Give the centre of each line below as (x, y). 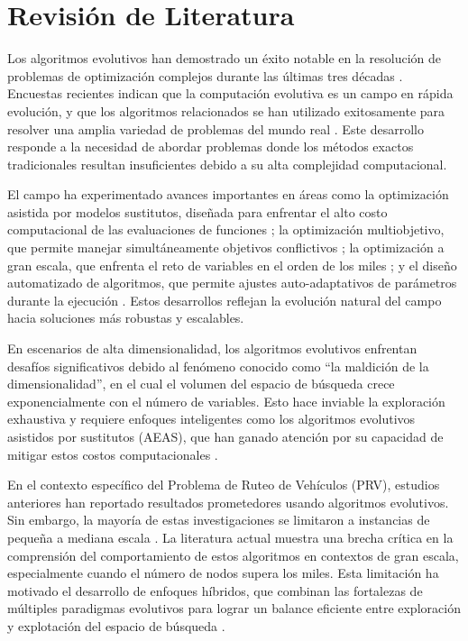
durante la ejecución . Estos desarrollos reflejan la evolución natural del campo (225, 300)
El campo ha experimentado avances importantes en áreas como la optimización (228, 194)
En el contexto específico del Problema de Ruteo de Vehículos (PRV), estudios (224, 485)
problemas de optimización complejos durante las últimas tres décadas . (205, 75)
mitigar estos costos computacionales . (113, 454)
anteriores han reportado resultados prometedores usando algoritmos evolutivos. (228, 502)
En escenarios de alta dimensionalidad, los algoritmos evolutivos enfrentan (212, 348)
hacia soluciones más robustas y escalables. (126, 318)
